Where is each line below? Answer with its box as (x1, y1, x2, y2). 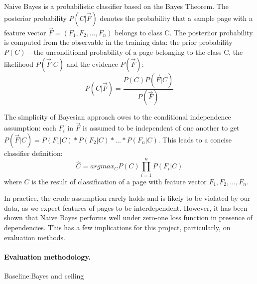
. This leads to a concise (158, 134, 232, 144)
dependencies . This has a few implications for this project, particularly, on (4, 222, 231, 232)
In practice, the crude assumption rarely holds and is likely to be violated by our (4, 193, 251, 203)
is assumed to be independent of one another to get (83, 123, 240, 133)
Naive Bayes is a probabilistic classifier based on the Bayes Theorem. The (4, 1, 229, 11)
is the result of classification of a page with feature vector (31, 176, 207, 186)
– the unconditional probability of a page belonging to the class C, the (28, 47, 243, 57)
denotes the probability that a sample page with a (100, 12, 253, 23)
